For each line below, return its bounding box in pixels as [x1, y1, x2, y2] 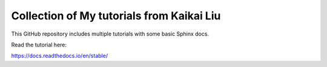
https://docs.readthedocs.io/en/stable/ [11, 52, 108, 60]
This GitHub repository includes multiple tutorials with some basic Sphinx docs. [11, 30, 209, 37]
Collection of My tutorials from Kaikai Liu [11, 9, 221, 22]
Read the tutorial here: [11, 41, 67, 48]
